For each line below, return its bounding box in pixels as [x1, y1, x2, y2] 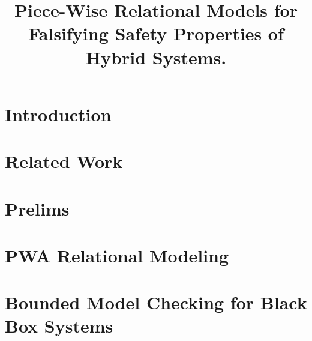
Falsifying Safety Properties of [28, 21, 284, 46]
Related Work [5, 149, 123, 174]
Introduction [5, 101, 112, 126]
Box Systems [5, 313, 113, 338]
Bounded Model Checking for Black [5, 290, 307, 315]
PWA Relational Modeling [5, 243, 229, 267]
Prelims [5, 196, 70, 220]
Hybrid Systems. [85, 44, 227, 69]
